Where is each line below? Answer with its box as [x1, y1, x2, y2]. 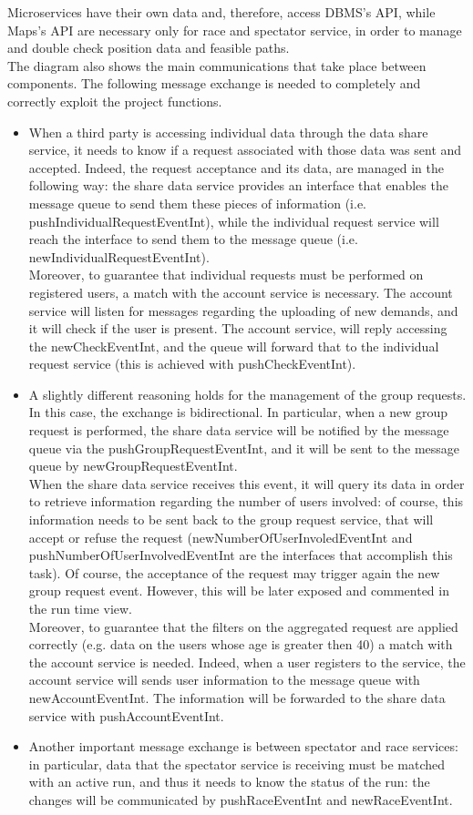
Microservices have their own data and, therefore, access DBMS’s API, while [7, 3, 436, 21]
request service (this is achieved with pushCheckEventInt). [28, 354, 356, 373]
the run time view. [28, 599, 133, 617]
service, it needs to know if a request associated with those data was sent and [28, 140, 462, 159]
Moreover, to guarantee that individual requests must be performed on [28, 265, 424, 284]
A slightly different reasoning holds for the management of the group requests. [28, 384, 467, 403]
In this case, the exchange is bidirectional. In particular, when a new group [28, 402, 448, 422]
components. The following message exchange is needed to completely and [7, 74, 421, 93]
